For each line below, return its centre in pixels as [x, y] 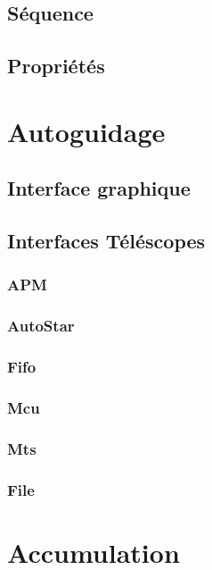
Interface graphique [99, 188]
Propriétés [56, 66]
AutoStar [41, 326]
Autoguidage [86, 131]
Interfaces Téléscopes [106, 241]
